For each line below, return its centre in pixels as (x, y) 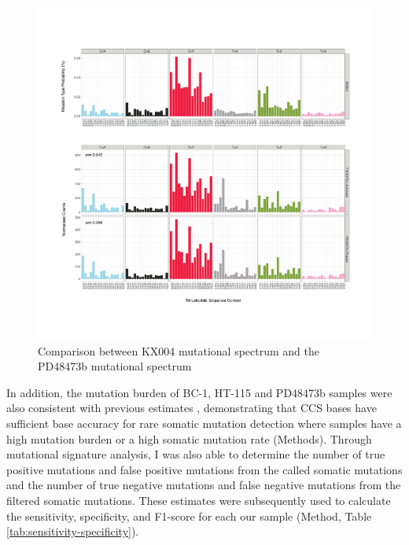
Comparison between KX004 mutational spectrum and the (179, 350)
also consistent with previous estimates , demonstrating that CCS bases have (192, 408)
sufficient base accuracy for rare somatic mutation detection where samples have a (204, 423)
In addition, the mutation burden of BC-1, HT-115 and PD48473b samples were (199, 392)
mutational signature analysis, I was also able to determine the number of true (196, 454)
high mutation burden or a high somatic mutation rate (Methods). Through (189, 438)
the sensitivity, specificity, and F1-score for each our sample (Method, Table (189, 516)
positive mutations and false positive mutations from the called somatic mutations (204, 469)
